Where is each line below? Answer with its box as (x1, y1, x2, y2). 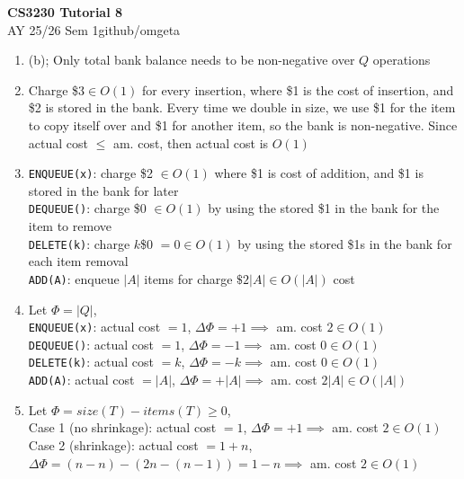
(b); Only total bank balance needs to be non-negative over (28, 50, 355, 69)
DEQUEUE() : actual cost (28, 334, 154, 353)
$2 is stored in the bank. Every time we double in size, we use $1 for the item (28, 98, 456, 117)
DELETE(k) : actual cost (28, 352, 154, 371)
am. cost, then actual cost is (112, 133, 269, 152)
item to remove (28, 217, 112, 235)
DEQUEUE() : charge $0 (28, 199, 147, 217)
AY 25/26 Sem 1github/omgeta (7, 20, 181, 39)
